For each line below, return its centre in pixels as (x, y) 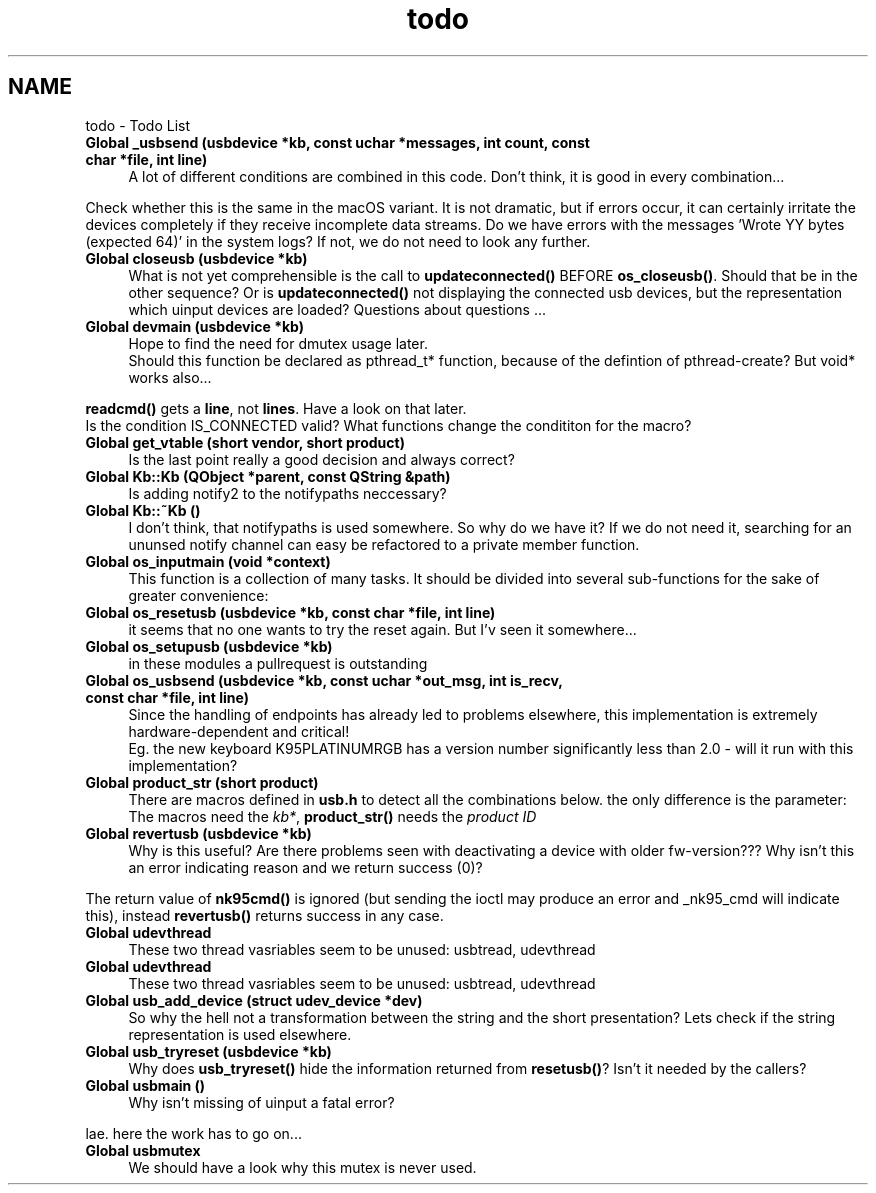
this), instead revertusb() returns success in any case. (264, 915)
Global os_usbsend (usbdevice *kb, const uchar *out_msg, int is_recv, (324, 680)
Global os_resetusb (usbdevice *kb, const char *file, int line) (290, 612)
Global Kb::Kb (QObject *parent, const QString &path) (268, 476)
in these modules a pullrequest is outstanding (278, 663)
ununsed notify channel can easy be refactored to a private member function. (384, 544)
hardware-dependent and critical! (239, 731)
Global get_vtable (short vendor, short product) (245, 442)
